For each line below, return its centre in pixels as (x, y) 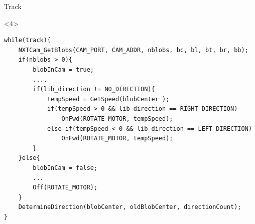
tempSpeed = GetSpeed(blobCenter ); (108, 99)
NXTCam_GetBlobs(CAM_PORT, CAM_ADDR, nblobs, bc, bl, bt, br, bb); (133, 50)
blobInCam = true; (63, 69)
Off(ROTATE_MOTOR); (65, 188)
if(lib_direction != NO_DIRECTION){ (94, 89)
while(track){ (28, 40)
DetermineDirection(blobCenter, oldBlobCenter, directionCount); (130, 207)
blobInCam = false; (65, 168)
